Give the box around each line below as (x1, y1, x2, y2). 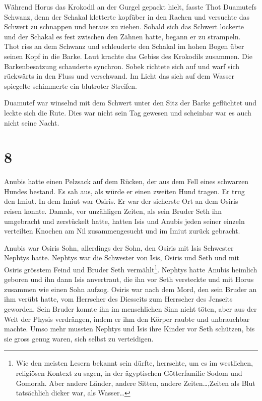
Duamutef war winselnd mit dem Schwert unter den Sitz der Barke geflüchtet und (4, 97, 257, 108)
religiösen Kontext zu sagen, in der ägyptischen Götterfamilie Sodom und (16, 368, 242, 378)
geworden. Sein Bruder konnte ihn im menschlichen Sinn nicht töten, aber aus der (4, 304, 257, 314)
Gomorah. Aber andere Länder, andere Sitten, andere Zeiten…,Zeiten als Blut (16, 377, 255, 388)
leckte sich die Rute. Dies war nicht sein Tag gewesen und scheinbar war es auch (4, 107, 251, 118)
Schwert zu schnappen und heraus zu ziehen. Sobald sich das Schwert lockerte (4, 21, 244, 32)
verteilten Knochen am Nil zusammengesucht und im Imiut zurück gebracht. (4, 225, 240, 236)
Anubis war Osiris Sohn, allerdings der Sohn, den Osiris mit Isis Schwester (4, 242, 234, 253)
